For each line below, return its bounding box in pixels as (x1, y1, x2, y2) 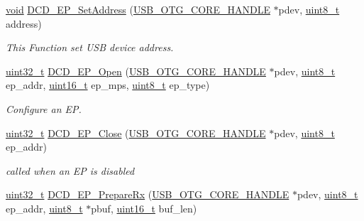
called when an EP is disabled (6, 163, 135, 178)
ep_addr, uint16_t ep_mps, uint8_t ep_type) (6, 77, 210, 92)
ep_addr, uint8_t (6, 200, 83, 215)
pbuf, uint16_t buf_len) (91, 200, 197, 215)
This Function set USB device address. (6, 40, 174, 55)
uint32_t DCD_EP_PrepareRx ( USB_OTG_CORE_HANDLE (6, 187, 289, 202)
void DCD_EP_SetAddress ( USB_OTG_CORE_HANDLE (6, 2, 270, 16)
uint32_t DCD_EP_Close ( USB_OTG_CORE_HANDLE (6, 125, 266, 140)
